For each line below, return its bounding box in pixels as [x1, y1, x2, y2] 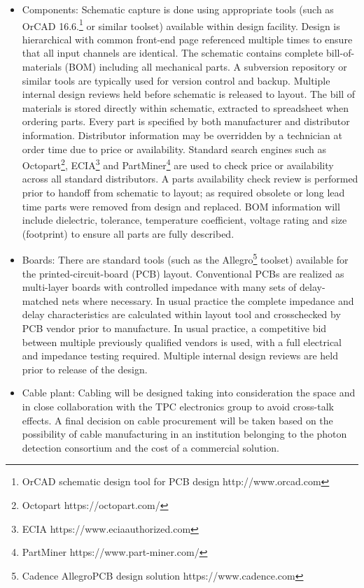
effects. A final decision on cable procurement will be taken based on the [22, 413, 333, 427]
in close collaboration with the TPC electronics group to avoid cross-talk [22, 399, 334, 413]
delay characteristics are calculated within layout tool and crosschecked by [22, 307, 341, 322]
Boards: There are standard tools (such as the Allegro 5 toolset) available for [22, 250, 349, 267]
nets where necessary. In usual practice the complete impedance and [62, 293, 354, 308]
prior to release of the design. [22, 361, 148, 376]
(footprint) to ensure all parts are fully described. [22, 226, 234, 241]
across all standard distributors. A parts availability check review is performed [22, 171, 358, 186]
